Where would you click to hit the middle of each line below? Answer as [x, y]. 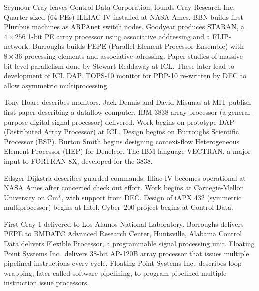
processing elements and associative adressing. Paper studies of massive [134, 55]
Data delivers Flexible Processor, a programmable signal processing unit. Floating [129, 244]
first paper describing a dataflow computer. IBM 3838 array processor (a [115, 111]
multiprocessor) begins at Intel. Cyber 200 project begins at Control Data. [119, 207]
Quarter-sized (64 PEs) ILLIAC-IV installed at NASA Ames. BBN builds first [124, 16]
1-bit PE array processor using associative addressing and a [119, 36]
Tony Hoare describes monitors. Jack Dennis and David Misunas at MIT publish [128, 102]
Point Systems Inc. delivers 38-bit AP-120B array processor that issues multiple [127, 253]
